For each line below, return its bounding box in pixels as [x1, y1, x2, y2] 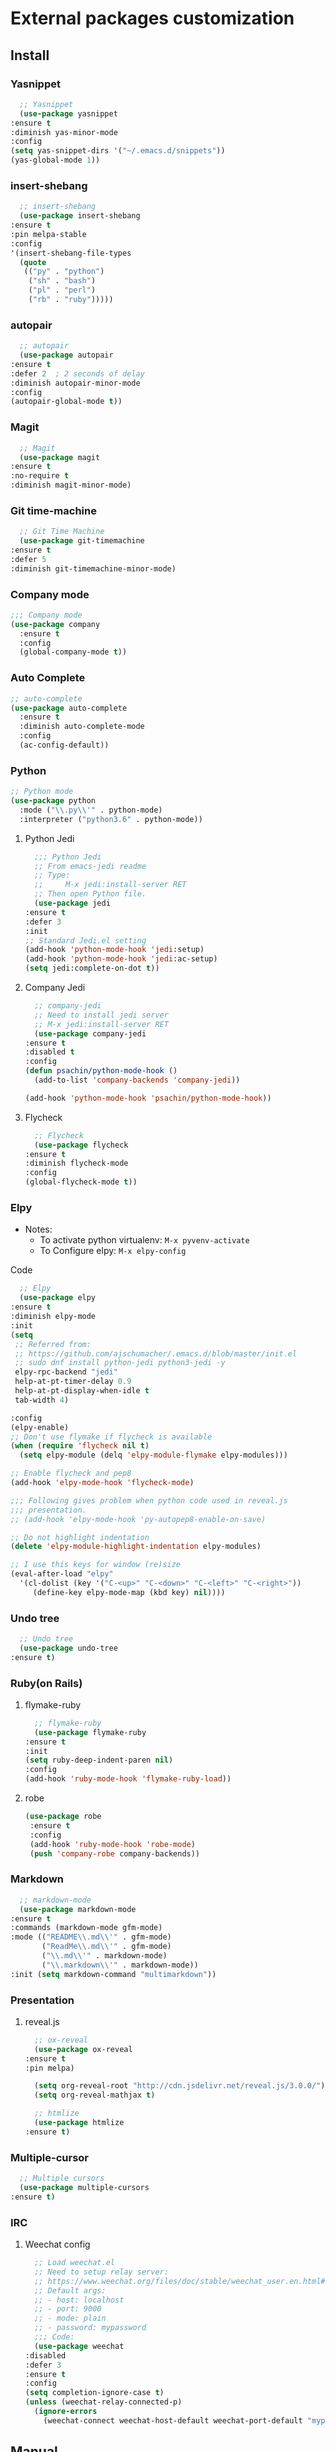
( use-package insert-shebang [19, 211, 141, 221]
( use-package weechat [34, 2341, 125, 2351]
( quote [19, 257, 47, 267]
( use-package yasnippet [19, 108, 118, 119]
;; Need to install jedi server [34, 1010, 169, 1020]
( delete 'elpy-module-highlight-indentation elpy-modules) [10, 1542, 262, 1552]
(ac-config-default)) [19, 740, 110, 751]
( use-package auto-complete [10, 703, 128, 713]
